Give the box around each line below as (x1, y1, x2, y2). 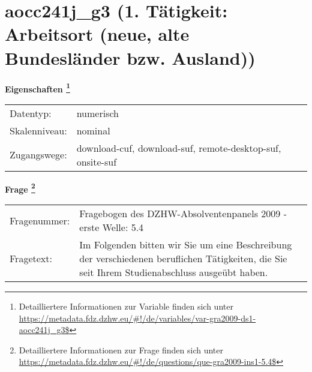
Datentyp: (10, 106, 52, 120)
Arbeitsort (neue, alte (5, 22, 190, 46)
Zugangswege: (10, 148, 67, 162)
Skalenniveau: (10, 123, 67, 137)
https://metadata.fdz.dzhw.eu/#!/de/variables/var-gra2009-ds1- (19, 311, 256, 324)
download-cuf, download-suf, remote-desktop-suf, (76, 140, 281, 155)
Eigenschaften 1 (5, 80, 70, 95)
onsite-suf (76, 154, 117, 169)
